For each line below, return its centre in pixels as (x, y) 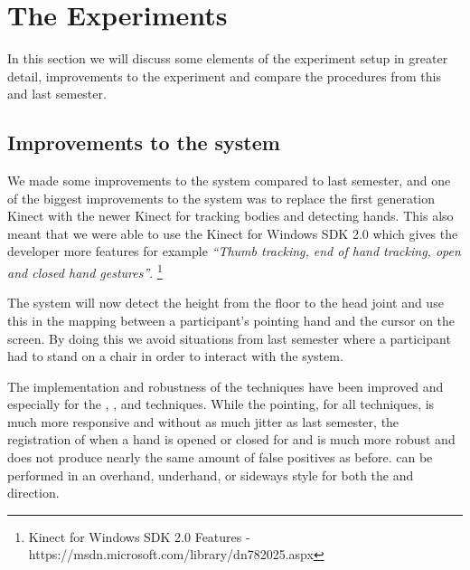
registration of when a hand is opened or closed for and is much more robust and (231, 439)
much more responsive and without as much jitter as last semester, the (203, 421)
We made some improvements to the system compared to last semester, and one (229, 180)
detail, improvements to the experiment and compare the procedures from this (224, 76)
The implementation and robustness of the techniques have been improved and (226, 386)
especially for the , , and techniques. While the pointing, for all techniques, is (221, 404)
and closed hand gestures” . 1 (85, 271)
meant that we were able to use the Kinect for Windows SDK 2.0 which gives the (233, 233)
